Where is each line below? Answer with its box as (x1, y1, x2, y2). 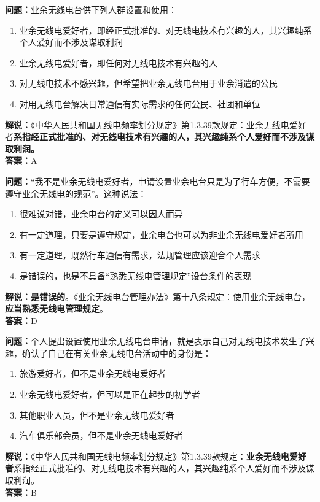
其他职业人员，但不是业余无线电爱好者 (19, 408, 174, 421)
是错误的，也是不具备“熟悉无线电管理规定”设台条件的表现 (19, 269, 252, 282)
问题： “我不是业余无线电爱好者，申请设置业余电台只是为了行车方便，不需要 (5, 174, 310, 187)
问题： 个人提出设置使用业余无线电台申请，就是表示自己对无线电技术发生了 (5, 334, 306, 347)
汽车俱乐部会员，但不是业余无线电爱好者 (19, 429, 183, 442)
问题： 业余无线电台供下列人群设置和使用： (5, 3, 177, 15)
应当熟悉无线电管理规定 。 (5, 302, 108, 315)
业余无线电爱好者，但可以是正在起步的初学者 (19, 388, 200, 401)
